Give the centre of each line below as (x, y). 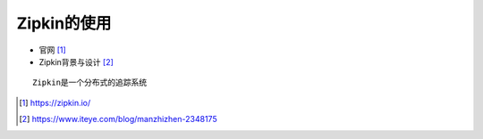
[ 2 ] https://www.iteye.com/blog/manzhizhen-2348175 (119, 119)
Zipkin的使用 (64, 23)
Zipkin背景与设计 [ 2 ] (76, 61)
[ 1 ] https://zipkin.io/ (55, 102)
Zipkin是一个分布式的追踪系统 (90, 83)
